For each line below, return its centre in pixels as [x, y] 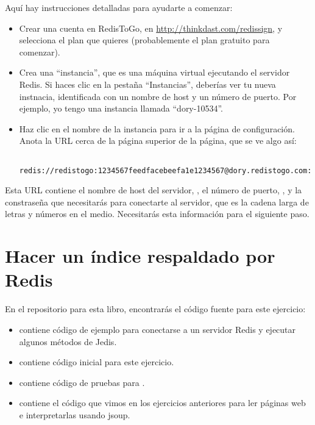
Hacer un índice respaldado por [140, 256]
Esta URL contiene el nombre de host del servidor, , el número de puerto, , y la [154, 190]
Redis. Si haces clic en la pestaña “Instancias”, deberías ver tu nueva [147, 84]
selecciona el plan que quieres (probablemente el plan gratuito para [144, 40]
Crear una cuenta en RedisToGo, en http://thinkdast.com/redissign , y [151, 28]
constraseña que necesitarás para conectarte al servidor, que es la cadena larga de [157, 202]
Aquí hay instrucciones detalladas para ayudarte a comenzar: [119, 7]
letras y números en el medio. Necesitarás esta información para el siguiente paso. [157, 214]
